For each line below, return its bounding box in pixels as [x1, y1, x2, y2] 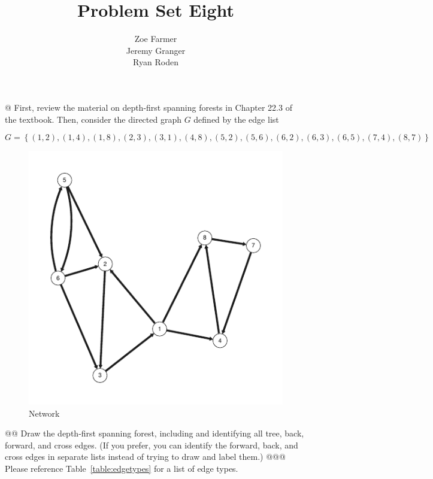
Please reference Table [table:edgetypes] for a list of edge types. [5, 462, 238, 475]
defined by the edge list [193, 113, 279, 125]
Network [29, 407, 60, 419]
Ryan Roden [133, 56, 178, 68]
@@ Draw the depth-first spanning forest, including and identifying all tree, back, [5, 427, 304, 439]
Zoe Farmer [134, 32, 177, 45]
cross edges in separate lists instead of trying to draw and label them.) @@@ [5, 450, 286, 463]
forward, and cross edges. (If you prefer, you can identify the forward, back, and [5, 438, 298, 451]
